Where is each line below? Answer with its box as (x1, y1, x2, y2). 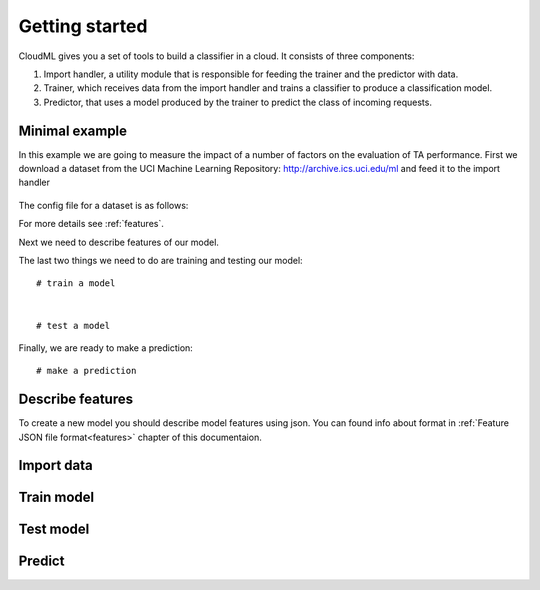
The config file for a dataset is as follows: (18, 199, 189, 211)
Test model (18, 521, 90, 538)
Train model (18, 489, 95, 506)
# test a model (36, 320, 111, 331)
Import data (18, 457, 94, 474)
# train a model (36, 278, 116, 289)
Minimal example (18, 122, 128, 139)
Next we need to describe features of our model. (18, 236, 220, 248)
